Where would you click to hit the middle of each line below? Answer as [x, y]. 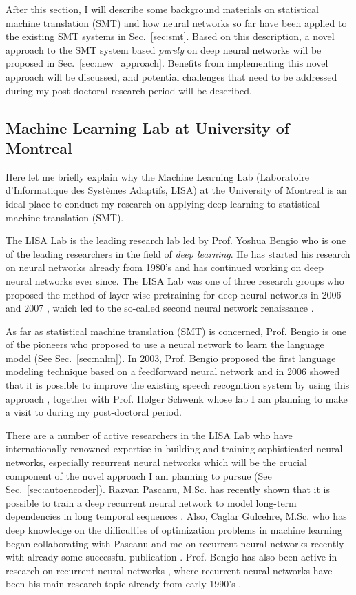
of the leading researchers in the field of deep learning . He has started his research [178, 253]
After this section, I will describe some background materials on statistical [162, 9]
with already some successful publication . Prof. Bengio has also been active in [171, 557]
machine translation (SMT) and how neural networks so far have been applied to [176, 22]
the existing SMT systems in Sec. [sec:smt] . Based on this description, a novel [170, 36]
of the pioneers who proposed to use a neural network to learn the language [165, 344]
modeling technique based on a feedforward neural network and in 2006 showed [173, 371]
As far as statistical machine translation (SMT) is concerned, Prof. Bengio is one [176, 331]
